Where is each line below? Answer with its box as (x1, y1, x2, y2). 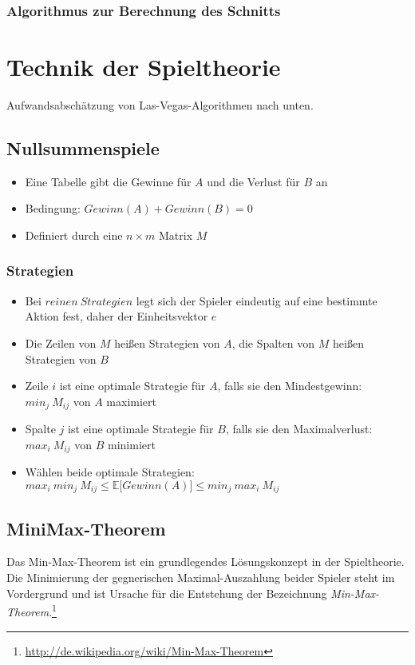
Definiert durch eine (25, 226, 123, 243)
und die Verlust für (207, 173, 300, 189)
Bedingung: (25, 200, 81, 217)
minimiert (108, 436, 156, 452)
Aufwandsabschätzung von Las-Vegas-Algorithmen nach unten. (6, 96, 314, 113)
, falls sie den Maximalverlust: (225, 420, 373, 437)
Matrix (159, 226, 193, 243)
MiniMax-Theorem (6, 516, 166, 540)
